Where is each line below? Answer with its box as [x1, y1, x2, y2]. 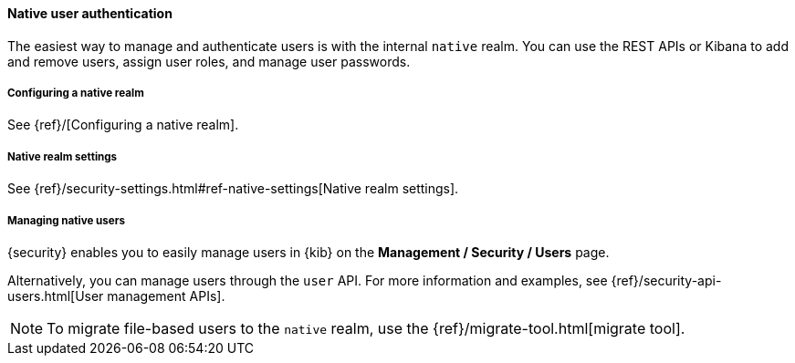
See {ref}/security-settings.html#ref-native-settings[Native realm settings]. [7, 181, 459, 197]
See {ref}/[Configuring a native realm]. [7, 117, 239, 133]
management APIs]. [107, 287, 225, 304]
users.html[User [7, 287, 104, 304]
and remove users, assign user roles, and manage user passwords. [7, 53, 411, 69]
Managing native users [7, 213, 125, 227]
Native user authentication [7, 5, 173, 21]
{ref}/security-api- [611, 272, 722, 288]
